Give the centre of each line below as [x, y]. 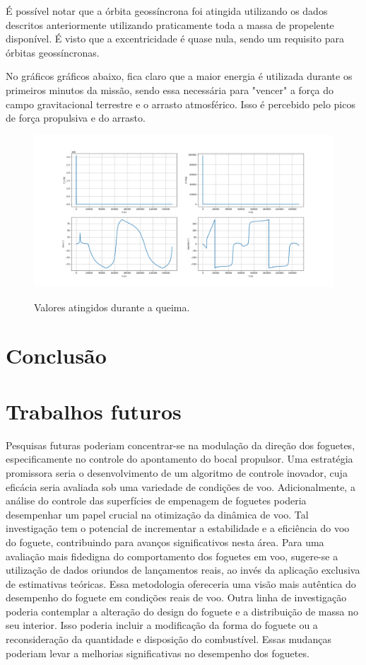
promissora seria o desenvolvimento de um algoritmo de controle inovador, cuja [177, 472]
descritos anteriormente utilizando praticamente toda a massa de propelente [170, 24]
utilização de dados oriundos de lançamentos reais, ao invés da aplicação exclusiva [183, 570]
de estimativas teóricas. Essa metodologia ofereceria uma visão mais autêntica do [181, 583]
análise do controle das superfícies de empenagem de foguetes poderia [156, 501]
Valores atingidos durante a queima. [112, 307]
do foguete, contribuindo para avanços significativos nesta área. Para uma [165, 542]
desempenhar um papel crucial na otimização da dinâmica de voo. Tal [157, 514]
